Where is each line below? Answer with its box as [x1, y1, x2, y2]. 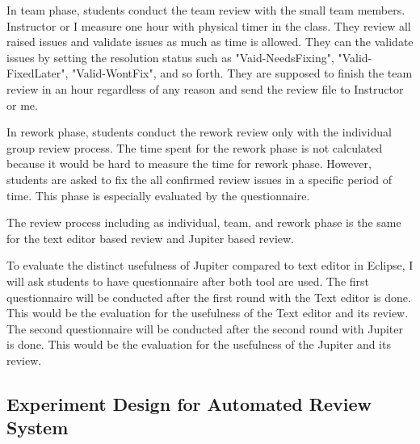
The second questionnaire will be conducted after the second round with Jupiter [6, 320, 403, 337]
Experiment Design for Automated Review [6, 391, 372, 416]
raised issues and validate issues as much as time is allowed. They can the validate [6, 33, 414, 50]
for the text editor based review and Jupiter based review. [6, 229, 294, 246]
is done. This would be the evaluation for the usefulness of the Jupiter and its [6, 336, 391, 353]
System [6, 415, 69, 440]
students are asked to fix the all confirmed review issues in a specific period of [6, 170, 393, 187]
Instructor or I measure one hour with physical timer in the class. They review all [6, 17, 411, 34]
